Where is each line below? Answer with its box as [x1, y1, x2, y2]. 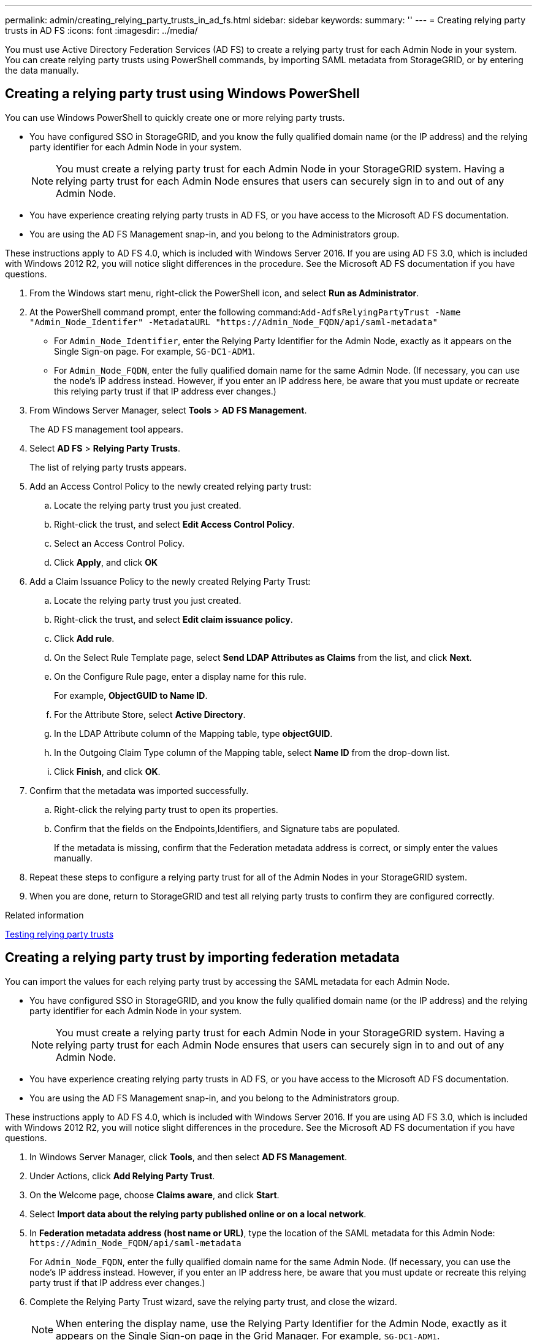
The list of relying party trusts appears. [29, 461, 187, 472]
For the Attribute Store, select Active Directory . [54, 709, 246, 720]
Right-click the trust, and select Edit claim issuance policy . [54, 614, 293, 625]
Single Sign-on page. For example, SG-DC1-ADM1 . [54, 345, 256, 356]
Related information [5, 909, 84, 920]
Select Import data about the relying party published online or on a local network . [29, 1208, 367, 1219]
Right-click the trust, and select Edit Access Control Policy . [54, 518, 295, 529]
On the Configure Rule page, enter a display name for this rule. [54, 671, 307, 682]
